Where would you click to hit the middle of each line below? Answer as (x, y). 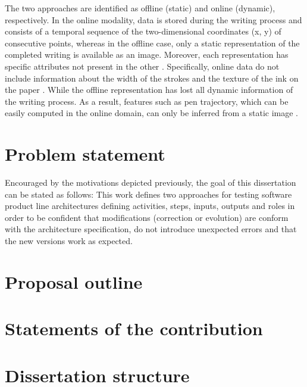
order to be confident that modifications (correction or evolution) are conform (147, 217)
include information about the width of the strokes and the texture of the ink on (152, 78)
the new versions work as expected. (69, 241)
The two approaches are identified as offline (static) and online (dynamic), (140, 8)
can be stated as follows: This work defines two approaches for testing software (148, 194)
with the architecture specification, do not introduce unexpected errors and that (151, 229)
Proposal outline (74, 281)
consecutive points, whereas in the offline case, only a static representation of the (152, 43)
